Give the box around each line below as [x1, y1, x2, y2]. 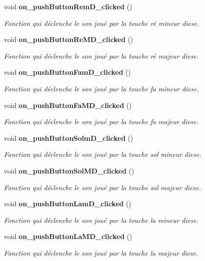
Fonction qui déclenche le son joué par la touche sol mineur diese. [4, 149, 202, 159]
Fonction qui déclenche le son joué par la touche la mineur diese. [4, 215, 199, 225]
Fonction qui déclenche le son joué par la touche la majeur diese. [4, 247, 198, 258]
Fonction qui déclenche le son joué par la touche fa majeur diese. [4, 116, 199, 127]
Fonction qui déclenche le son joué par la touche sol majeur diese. [4, 182, 201, 192]
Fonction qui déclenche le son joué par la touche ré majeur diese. [4, 50, 199, 61]
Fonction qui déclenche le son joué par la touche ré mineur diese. [4, 18, 199, 28]
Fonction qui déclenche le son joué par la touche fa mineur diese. [4, 83, 199, 93]
